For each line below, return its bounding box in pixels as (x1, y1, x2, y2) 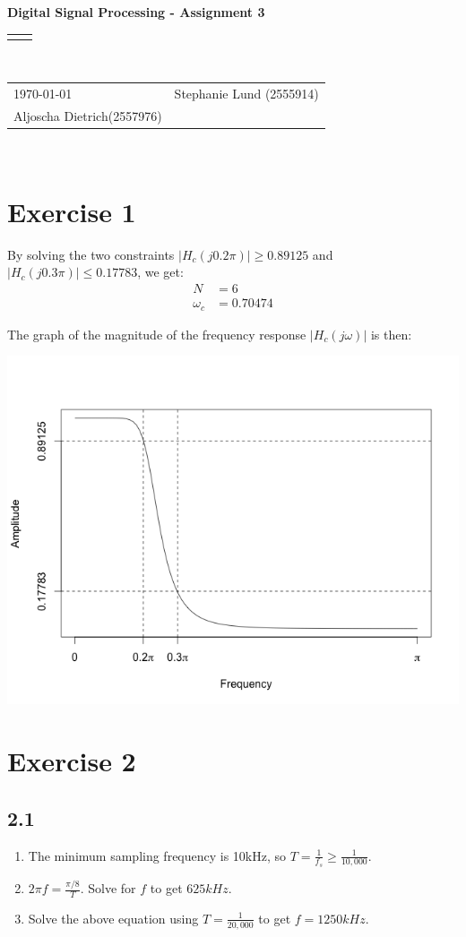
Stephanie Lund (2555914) (174, 84, 319, 103)
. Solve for (80, 879, 136, 898)
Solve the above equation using (28, 908, 199, 927)
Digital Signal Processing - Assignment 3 (7, 3, 265, 21)
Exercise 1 (7, 193, 136, 229)
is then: (370, 324, 412, 343)
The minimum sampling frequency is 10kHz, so (28, 846, 287, 864)
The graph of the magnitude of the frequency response (7, 324, 306, 343)
